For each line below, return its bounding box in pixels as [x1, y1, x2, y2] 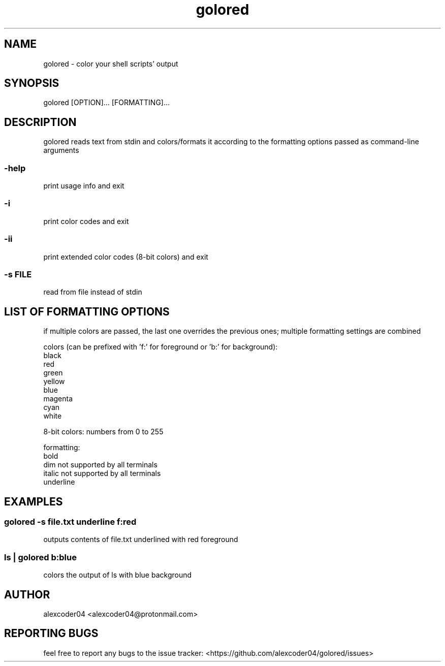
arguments [43, 146, 79, 155]
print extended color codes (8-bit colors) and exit [43, 252, 208, 261]
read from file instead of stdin [43, 288, 142, 297]
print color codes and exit [43, 216, 129, 226]
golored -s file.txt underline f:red [4, 516, 137, 527]
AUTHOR [4, 588, 50, 601]
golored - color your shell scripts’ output [43, 59, 178, 68]
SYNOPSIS [4, 77, 59, 90]
